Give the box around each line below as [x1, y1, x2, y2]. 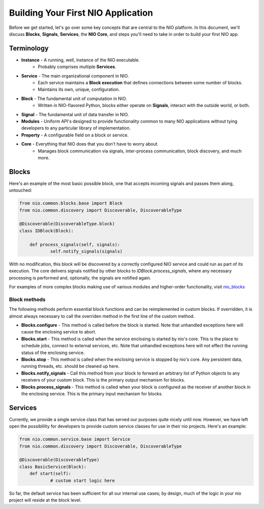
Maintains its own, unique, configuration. [38, 86, 120, 93]
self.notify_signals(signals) [50, 248, 123, 254]
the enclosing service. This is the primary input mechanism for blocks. [21, 390, 163, 397]
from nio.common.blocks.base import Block [19, 201, 123, 206]
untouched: [9, 187, 32, 193]
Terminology [9, 44, 49, 52]
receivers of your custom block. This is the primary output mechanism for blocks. [21, 377, 185, 383]
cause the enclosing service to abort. [21, 329, 96, 335]
